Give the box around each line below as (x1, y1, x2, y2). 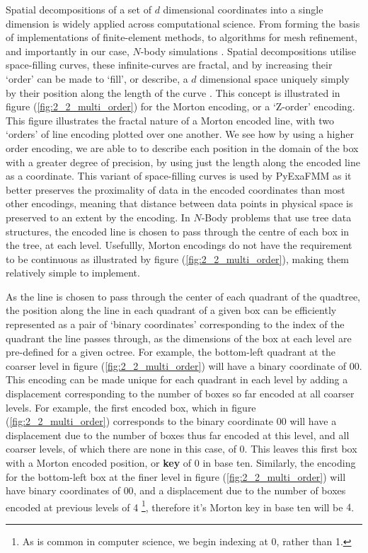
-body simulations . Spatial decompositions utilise (140, 43, 356, 58)
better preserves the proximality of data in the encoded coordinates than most (6, 182, 345, 197)
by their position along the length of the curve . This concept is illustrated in (6, 85, 340, 100)
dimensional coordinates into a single (163, 2, 323, 16)
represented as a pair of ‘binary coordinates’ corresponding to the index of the (6, 317, 345, 332)
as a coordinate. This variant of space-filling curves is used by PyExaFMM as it (6, 168, 352, 183)
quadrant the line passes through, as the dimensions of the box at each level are (6, 330, 352, 345)
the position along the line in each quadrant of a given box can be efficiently (6, 303, 337, 318)
